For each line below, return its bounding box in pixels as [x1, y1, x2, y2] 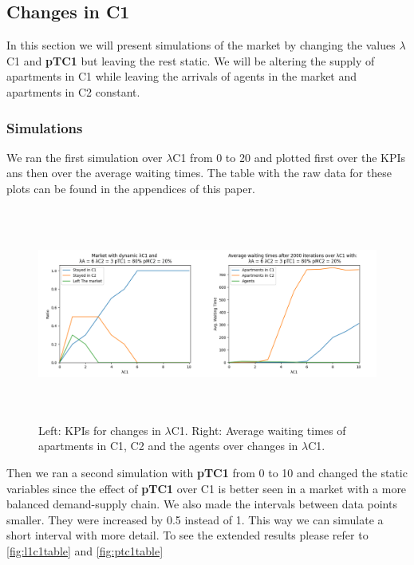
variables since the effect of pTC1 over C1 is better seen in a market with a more [6, 480, 407, 496]
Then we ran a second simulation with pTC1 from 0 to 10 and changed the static [6, 464, 408, 480]
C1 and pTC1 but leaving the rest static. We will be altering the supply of [6, 52, 375, 69]
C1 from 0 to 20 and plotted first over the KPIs [172, 148, 406, 165]
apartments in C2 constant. [6, 83, 140, 100]
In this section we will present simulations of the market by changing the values [6, 37, 396, 53]
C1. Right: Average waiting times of [171, 421, 346, 438]
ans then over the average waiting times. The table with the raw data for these [6, 164, 392, 181]
